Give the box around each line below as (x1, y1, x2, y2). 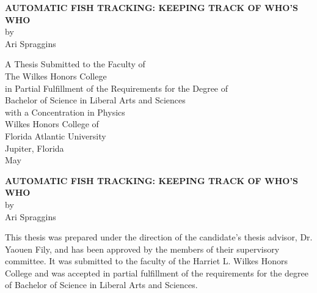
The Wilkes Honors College (5, 69, 107, 82)
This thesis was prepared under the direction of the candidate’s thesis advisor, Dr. (5, 231, 313, 243)
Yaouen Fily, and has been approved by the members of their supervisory (5, 242, 280, 255)
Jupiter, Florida (5, 141, 64, 154)
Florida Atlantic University (5, 129, 106, 142)
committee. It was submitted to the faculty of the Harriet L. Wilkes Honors (5, 254, 288, 267)
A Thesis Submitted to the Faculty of (5, 57, 145, 70)
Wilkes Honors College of (5, 117, 99, 130)
